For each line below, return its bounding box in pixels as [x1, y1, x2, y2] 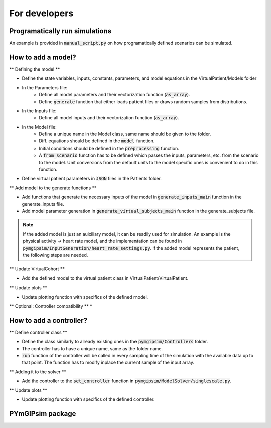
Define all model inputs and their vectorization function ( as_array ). [39, 115, 179, 121]
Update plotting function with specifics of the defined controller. [22, 396, 155, 402]
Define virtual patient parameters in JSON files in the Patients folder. [22, 176, 162, 182]
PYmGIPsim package [9, 409, 76, 418]
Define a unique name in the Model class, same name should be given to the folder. [39, 131, 211, 137]
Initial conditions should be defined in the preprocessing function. [39, 145, 179, 151]
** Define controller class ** [9, 329, 67, 335]
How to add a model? [9, 53, 76, 61]
